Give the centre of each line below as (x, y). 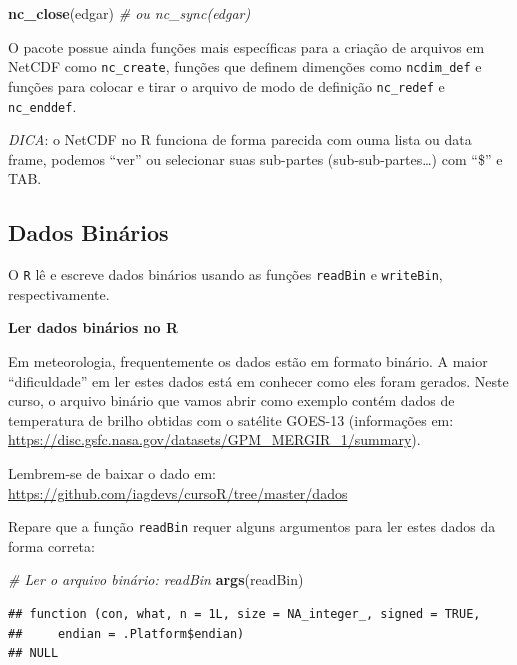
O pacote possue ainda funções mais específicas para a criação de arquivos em (246, 46)
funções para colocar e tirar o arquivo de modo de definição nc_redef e (226, 85)
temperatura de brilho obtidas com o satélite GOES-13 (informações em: (231, 419)
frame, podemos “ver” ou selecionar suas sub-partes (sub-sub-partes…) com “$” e (255, 158)
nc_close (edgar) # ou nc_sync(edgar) (129, 13)
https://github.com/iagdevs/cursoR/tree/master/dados (178, 492)
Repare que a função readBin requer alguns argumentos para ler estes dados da (252, 526)
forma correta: (51, 545)
